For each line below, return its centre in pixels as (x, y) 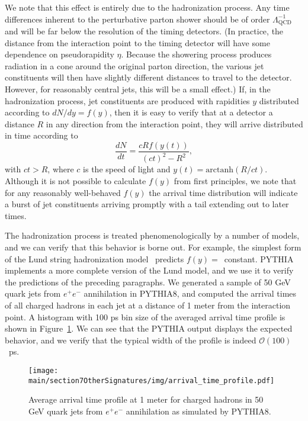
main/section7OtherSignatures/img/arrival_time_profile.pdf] (152, 380)
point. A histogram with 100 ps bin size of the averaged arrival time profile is (145, 316)
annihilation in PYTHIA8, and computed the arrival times (190, 293)
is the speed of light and (127, 169)
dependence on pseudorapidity (60, 54)
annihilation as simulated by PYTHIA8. (198, 411)
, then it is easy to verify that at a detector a (191, 112)
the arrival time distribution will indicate (223, 192)
